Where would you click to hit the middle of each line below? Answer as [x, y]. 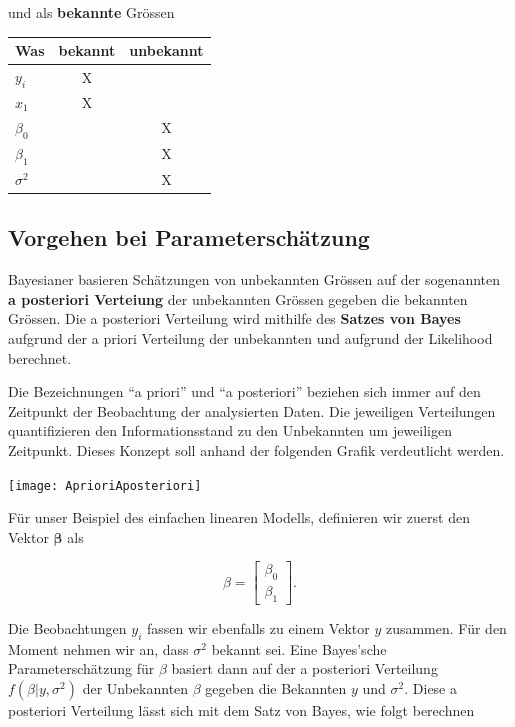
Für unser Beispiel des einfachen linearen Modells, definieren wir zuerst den [239, 517]
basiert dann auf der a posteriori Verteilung [304, 668]
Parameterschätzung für [81, 668]
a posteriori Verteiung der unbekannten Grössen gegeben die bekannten [238, 298]
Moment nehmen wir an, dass [98, 648]
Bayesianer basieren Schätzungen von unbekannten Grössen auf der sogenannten [254, 279]
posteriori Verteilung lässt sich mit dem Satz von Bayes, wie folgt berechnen [241, 710]
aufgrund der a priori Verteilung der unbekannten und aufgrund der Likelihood [250, 338]
